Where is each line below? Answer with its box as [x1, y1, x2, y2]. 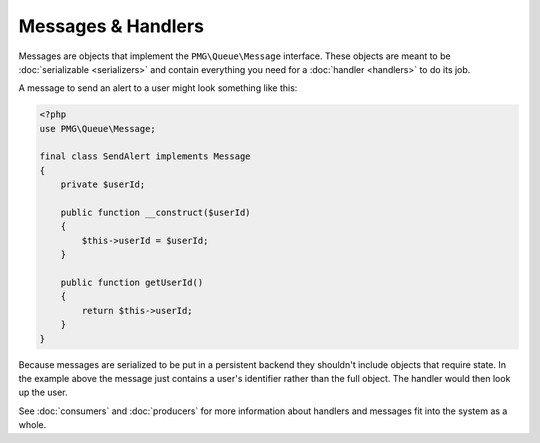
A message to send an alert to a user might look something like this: [18, 82, 298, 94]
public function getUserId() [60, 277, 204, 288]
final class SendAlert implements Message [39, 151, 251, 162]
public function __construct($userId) [60, 207, 251, 219]
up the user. [18, 386, 69, 399]
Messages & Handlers [18, 15, 205, 37]
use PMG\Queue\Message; [39, 123, 157, 134]
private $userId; [60, 179, 146, 190]
